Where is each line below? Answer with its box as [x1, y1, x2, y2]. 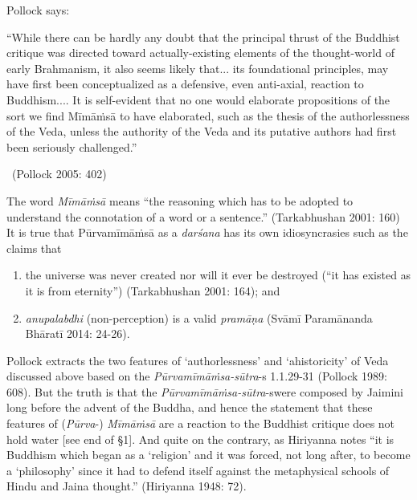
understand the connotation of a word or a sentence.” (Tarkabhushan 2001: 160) [6, 208, 400, 225]
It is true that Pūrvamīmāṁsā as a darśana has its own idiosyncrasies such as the [6, 224, 408, 241]
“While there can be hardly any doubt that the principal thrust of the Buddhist [6, 28, 400, 45]
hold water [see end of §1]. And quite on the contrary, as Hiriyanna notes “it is [6, 430, 395, 447]
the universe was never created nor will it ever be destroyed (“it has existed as [25, 266, 411, 283]
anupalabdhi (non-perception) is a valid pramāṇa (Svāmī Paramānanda [25, 309, 373, 326]
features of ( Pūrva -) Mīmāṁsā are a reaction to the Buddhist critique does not [6, 415, 395, 432]
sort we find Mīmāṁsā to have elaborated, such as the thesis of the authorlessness [6, 107, 410, 124]
